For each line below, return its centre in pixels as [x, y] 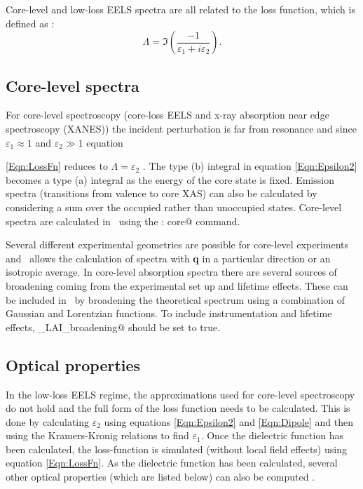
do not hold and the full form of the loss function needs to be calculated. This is [178, 408]
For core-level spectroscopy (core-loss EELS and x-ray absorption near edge [167, 115]
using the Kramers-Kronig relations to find [97, 435]
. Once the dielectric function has [272, 435]
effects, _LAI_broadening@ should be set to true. [113, 327]
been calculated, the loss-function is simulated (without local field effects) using [176, 449]
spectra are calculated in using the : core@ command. [123, 221]
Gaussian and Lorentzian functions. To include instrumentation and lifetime [169, 313]
